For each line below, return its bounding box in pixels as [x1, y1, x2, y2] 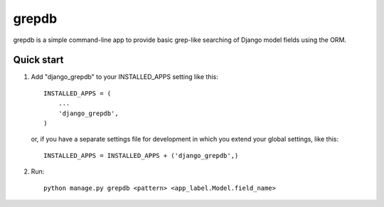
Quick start [13, 54, 64, 66]
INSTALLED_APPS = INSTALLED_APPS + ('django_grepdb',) [43, 152, 239, 159]
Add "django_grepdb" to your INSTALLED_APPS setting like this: [31, 73, 218, 81]
